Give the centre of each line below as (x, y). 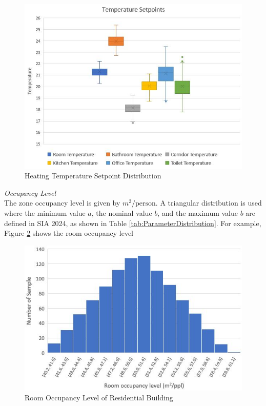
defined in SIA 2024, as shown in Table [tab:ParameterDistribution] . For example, (133, 223)
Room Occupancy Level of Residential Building (99, 398)
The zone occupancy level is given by (62, 203)
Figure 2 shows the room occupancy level (69, 233)
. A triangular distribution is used (209, 203)
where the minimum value (45, 212)
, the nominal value (122, 212)
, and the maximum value (198, 212)
